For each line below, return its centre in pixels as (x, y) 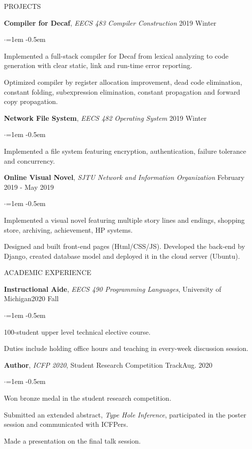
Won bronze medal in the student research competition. (88, 398)
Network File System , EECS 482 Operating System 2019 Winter (105, 118)
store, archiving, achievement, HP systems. (68, 229)
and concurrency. (29, 160)
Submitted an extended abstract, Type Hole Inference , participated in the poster (125, 414)
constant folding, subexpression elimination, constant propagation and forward (122, 91)
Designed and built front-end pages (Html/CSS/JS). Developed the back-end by (125, 246)
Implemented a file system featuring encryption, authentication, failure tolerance (125, 151)
